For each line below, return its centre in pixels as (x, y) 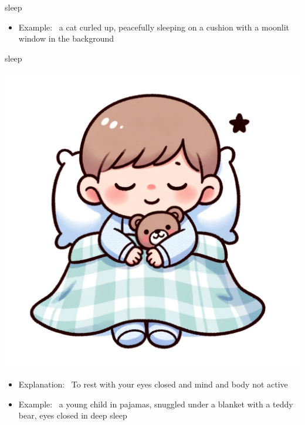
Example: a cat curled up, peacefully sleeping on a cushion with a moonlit (154, 27)
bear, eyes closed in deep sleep (73, 415)
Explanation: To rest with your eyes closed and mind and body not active (153, 384)
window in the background (66, 38)
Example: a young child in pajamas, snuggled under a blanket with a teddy (156, 404)
